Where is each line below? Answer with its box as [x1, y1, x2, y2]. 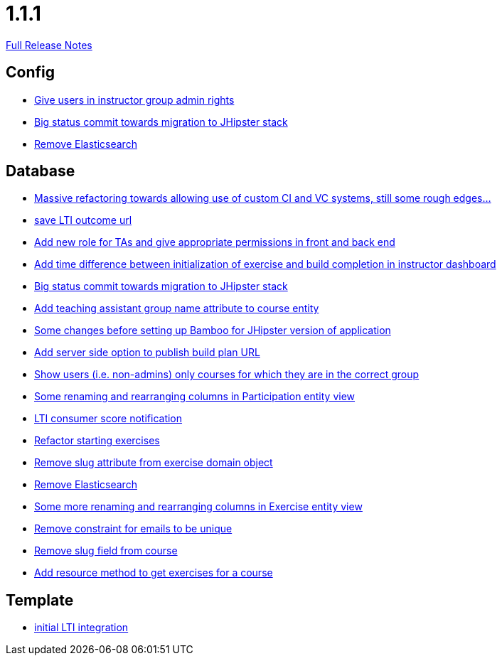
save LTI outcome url [34, 214, 132, 227]
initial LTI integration [34, 621, 129, 634]
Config [6, 63, 55, 82]
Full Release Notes [6, 38, 92, 51]
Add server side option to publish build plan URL [34, 346, 260, 359]
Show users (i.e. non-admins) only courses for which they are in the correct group [34, 368, 420, 381]
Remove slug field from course [34, 544, 178, 557]
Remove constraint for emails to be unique [34, 522, 233, 535]
